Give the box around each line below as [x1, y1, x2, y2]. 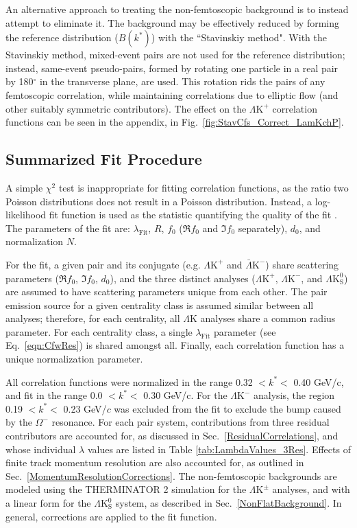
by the [5, 415, 32, 429]
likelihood [5, 207, 47, 222]
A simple [5, 180, 43, 194]
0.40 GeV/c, [293, 374, 344, 389]
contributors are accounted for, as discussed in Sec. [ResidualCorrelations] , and [5, 428, 338, 443]
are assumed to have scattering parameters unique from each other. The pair [5, 284, 328, 299]
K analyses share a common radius [190, 311, 336, 325]
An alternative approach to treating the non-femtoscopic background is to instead [5, 2, 349, 16]
